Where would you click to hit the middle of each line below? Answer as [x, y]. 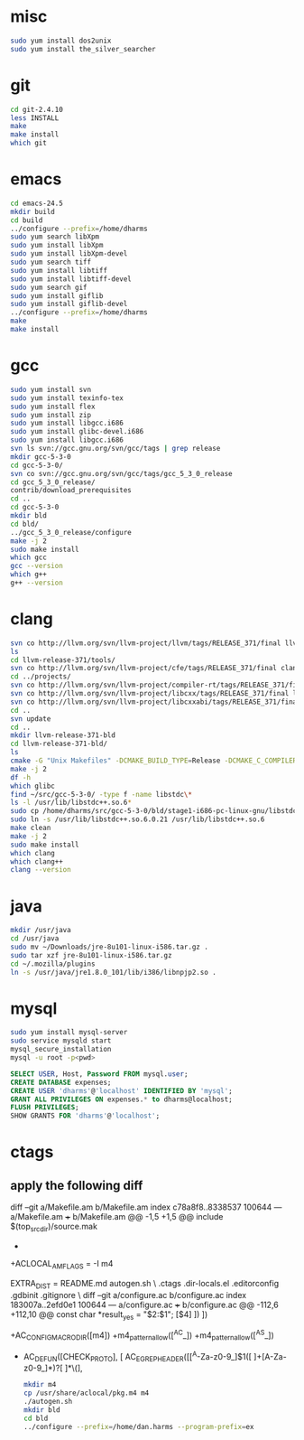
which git [29, 143]
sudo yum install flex [53, 407]
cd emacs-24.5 [37, 203]
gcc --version [37, 566]
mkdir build [32, 211]
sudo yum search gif [49, 287]
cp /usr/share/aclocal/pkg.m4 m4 [86, 1393]
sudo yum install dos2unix [61, 41]
